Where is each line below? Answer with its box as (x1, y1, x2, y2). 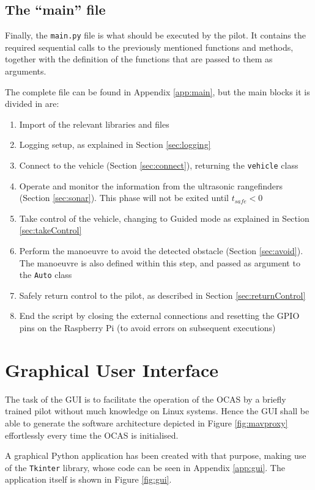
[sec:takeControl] (19, 224, 82, 236)
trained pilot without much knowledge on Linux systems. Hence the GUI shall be (5, 404, 309, 417)
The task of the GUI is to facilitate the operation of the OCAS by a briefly (5, 392, 286, 405)
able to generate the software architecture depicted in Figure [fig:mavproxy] (5, 416, 288, 429)
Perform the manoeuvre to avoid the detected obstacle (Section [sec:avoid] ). (19, 244, 303, 257)
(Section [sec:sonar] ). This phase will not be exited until (19, 191, 229, 204)
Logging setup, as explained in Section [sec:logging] (19, 138, 211, 151)
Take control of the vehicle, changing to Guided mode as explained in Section (19, 211, 309, 224)
